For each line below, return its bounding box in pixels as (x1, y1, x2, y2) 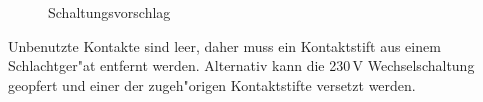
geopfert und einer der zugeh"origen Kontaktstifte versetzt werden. (8, 74, 416, 95)
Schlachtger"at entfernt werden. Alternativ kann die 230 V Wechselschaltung (8, 55, 475, 76)
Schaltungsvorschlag (48, 2, 171, 22)
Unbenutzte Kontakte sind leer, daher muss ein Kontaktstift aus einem (8, 35, 441, 56)
